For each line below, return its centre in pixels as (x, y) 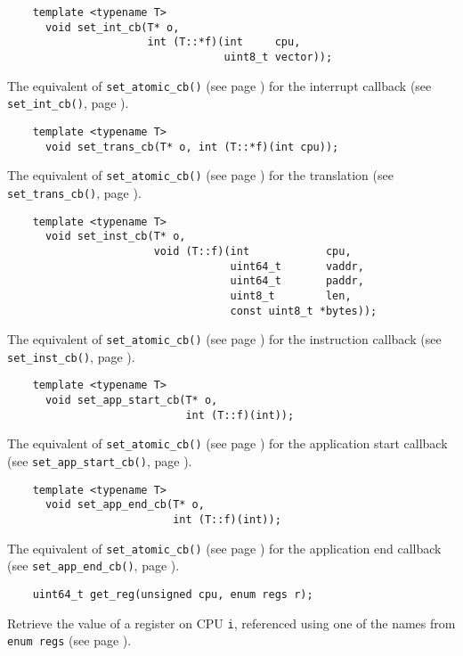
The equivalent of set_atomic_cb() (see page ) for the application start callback (227, 443)
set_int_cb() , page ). (68, 103)
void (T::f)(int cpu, (252, 251)
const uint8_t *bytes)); (304, 311)
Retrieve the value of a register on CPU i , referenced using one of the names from (231, 623)
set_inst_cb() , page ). (71, 356)
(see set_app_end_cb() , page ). (93, 566)
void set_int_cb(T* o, (112, 27)
